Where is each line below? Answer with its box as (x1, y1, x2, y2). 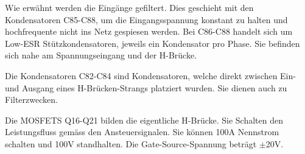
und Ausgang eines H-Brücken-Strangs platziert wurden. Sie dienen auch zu (5, 81, 287, 94)
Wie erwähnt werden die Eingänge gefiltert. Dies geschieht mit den (5, 1, 254, 13)
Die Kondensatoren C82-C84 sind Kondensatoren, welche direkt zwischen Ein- (5, 69, 296, 82)
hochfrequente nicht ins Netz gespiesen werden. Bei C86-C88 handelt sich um (5, 25, 293, 38)
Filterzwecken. (5, 93, 58, 106)
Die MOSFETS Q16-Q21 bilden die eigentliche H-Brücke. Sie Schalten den (5, 113, 283, 126)
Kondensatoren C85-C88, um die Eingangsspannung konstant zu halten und (5, 13, 288, 26)
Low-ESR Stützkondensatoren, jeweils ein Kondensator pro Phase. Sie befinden (5, 37, 300, 49)
